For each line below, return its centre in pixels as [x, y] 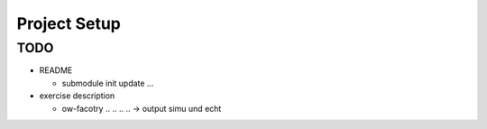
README [56, 70]
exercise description [77, 96]
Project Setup [69, 23]
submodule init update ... [108, 83]
